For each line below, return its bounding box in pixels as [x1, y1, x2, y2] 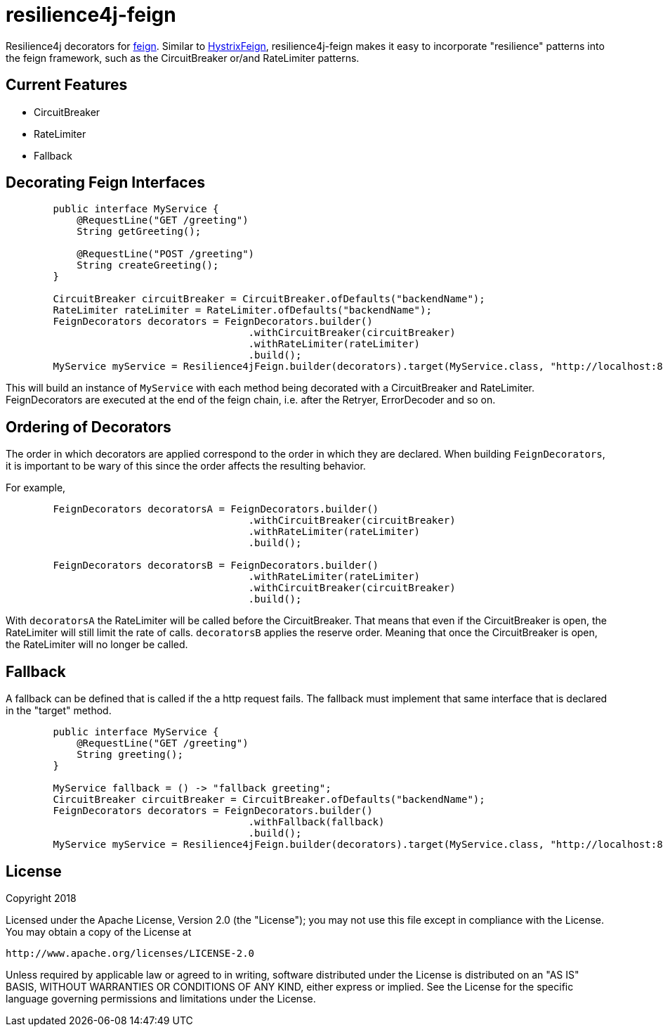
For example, [6, 482, 66, 494]
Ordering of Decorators [6, 418, 171, 436]
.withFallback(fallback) [248, 816, 385, 828]
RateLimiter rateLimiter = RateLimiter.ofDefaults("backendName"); [53, 304, 432, 316]
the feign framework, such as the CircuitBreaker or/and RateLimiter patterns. [6, 51, 360, 64]
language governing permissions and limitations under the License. [6, 992, 316, 1005]
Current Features [6, 76, 128, 94]
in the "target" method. [6, 704, 112, 717]
